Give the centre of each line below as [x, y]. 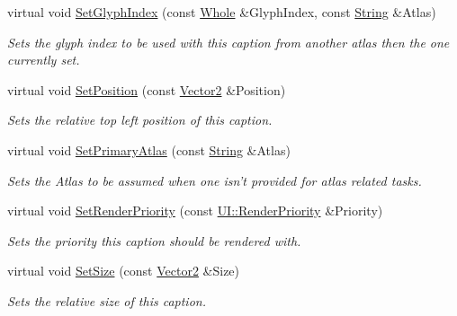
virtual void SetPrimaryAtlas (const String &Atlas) [149, 149]
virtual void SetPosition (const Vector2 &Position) [147, 89]
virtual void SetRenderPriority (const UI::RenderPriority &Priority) [195, 211]
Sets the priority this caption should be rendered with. [154, 240]
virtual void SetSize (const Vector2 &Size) [124, 271]
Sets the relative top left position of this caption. [140, 120]
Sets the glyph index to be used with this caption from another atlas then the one [228, 42]
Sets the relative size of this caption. [107, 300]
